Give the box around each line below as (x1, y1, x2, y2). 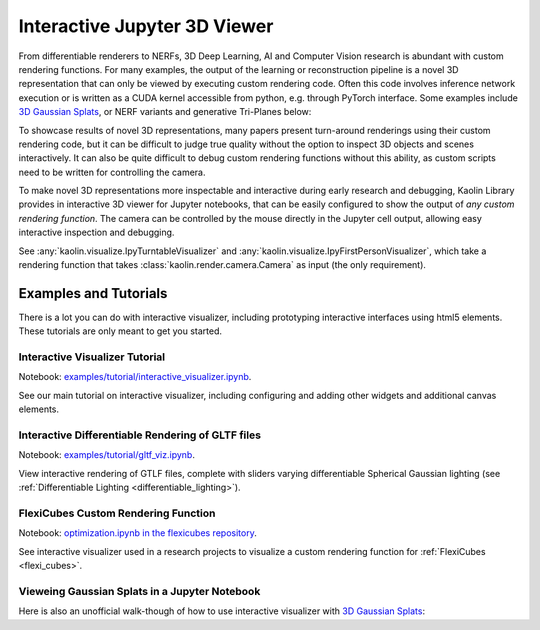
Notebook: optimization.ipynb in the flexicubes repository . (18, 527, 257, 539)
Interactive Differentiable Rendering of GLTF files (18, 428, 262, 442)
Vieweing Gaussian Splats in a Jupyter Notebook (18, 584, 261, 598)
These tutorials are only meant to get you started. (18, 325, 223, 337)
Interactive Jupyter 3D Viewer (18, 15, 274, 37)
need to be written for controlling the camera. (18, 166, 206, 178)
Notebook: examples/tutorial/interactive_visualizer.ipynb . (18, 371, 252, 383)
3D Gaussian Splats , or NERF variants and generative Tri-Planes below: (18, 106, 312, 118)
